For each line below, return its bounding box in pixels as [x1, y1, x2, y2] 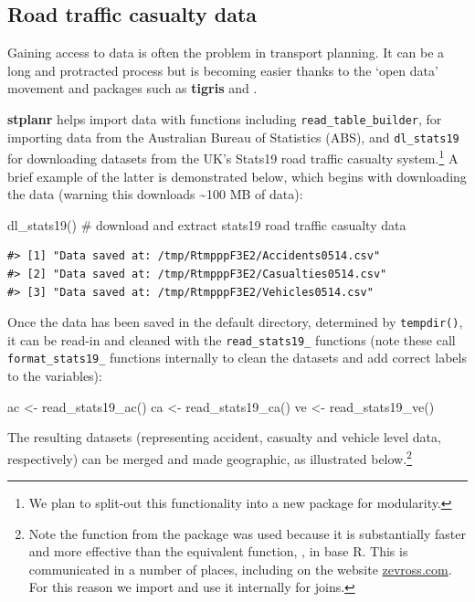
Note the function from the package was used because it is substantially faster [28, 523, 466, 543]
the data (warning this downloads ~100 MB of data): [7, 185, 303, 204]
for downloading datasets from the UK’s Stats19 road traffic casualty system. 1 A [7, 146, 459, 167]
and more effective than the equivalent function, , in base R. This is [28, 542, 408, 561]
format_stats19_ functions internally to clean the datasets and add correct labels [7, 348, 467, 367]
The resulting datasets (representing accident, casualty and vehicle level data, [7, 428, 441, 447]
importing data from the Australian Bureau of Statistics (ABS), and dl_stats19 [7, 127, 459, 146]
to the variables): [7, 366, 102, 385]
